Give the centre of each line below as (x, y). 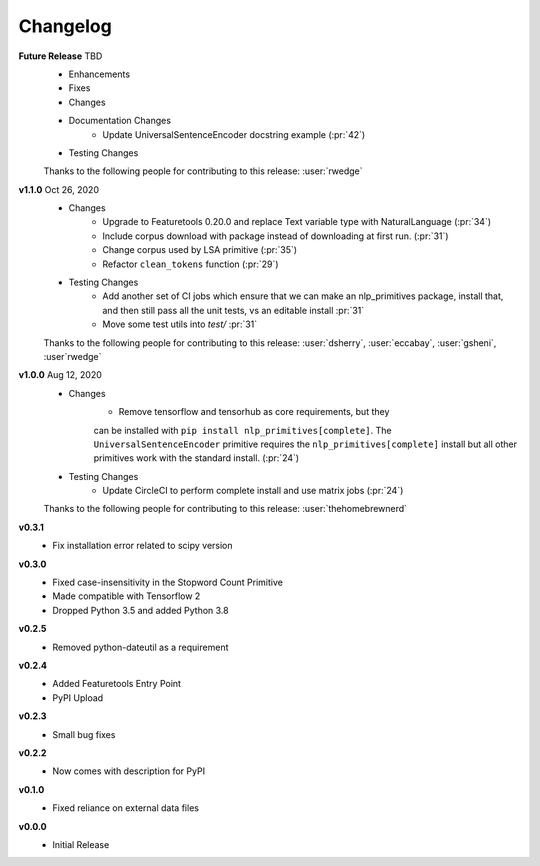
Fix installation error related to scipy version (143, 546)
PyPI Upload (78, 697)
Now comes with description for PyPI (128, 771)
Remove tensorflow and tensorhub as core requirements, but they (254, 412)
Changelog (65, 26)
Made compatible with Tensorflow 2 (126, 596)
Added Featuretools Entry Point (117, 684)
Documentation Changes (120, 121)
